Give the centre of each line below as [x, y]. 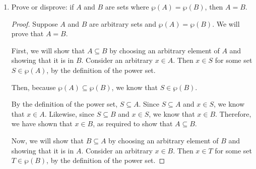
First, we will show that [48, 50]
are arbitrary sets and [122, 23]
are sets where [127, 7]
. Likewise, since [70, 113]
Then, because [34, 87]
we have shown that [42, 123]
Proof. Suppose [35, 23]
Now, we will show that [47, 140]
